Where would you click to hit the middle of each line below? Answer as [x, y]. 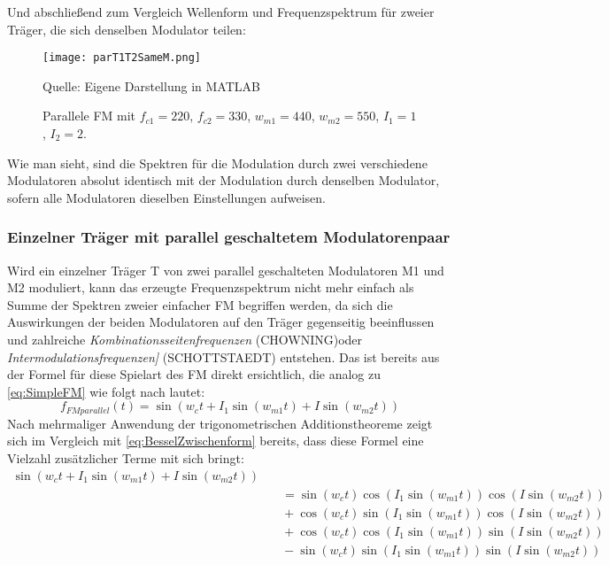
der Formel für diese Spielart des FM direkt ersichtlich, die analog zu [194, 374]
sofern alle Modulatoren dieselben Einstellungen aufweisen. [166, 197]
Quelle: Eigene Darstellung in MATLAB [151, 85]
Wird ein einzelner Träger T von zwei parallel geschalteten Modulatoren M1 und [226, 270]
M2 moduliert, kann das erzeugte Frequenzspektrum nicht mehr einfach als [211, 287]
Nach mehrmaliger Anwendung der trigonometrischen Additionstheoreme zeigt [220, 423]
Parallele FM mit [89, 116]
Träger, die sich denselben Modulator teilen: [127, 29]
